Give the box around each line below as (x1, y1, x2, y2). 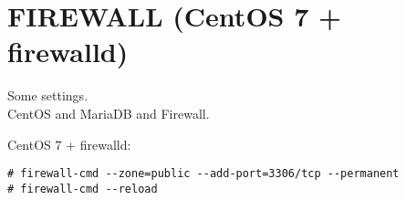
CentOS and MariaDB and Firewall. (7, 103, 210, 122)
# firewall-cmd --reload (7, 182, 158, 195)
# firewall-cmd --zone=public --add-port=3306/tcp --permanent (7, 167, 400, 181)
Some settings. (7, 86, 88, 105)
